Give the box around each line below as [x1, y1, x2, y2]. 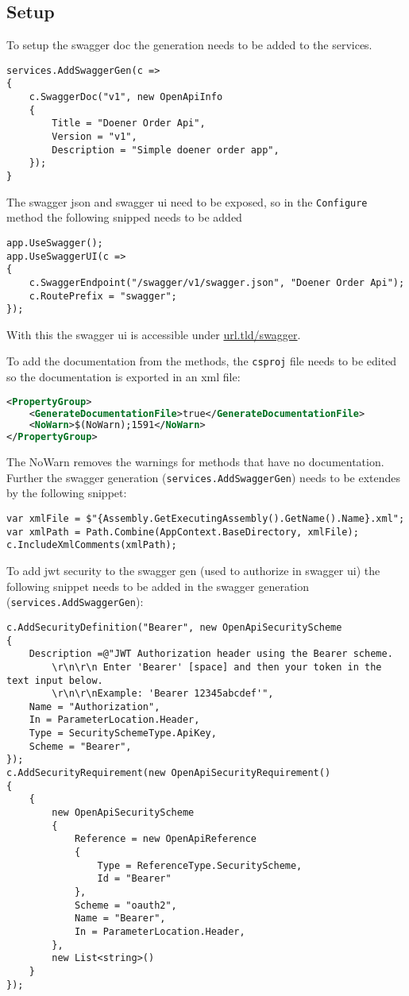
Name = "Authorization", [29, 701, 160, 712]
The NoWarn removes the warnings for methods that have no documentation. [6, 454, 384, 470]
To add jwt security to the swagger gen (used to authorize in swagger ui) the [6, 562, 380, 579]
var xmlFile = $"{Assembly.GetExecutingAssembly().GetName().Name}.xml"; [6, 513, 405, 525]
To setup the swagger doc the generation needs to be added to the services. [6, 37, 372, 53]
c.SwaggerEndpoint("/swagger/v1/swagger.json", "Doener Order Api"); [29, 276, 405, 288]
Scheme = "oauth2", [74, 899, 177, 911]
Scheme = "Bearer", [29, 740, 132, 752]
